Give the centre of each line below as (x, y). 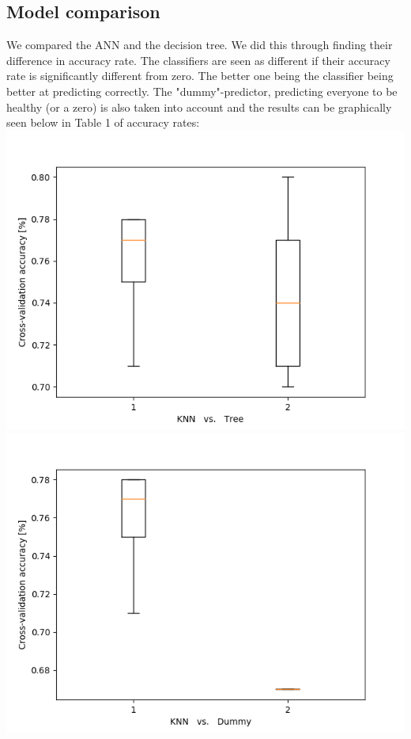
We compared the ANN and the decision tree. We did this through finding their (200, 45)
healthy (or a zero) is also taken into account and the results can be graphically (199, 107)
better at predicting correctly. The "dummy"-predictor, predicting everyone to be (202, 91)
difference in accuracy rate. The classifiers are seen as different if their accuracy (198, 60)
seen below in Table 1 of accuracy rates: (103, 122)
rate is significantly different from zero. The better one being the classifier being (200, 76)
